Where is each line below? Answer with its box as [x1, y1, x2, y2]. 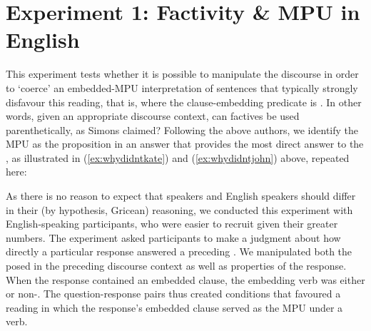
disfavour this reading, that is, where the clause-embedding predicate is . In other [6, 94, 362, 109]
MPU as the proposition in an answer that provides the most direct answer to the [6, 136, 364, 151]
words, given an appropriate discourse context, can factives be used [6, 108, 300, 123]
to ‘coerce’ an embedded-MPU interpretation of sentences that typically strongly [6, 80, 358, 95]
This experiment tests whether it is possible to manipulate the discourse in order [6, 66, 359, 81]
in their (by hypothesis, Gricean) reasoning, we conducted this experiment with [6, 202, 353, 217]
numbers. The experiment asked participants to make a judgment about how [6, 230, 341, 245]
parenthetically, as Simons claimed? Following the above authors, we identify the [6, 122, 359, 137]
